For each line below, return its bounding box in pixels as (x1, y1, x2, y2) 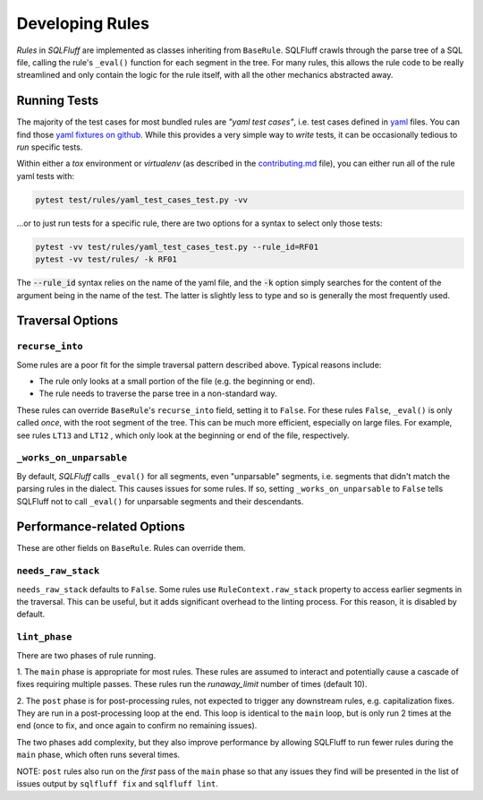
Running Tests (16, 93, 98, 108)
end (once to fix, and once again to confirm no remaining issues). (16, 720, 258, 731)
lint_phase (16, 632, 72, 643)
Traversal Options (16, 314, 119, 329)
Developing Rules (16, 13, 149, 33)
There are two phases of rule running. (16, 649, 157, 660)
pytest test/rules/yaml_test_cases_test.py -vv (35, 194, 248, 205)
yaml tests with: (16, 170, 75, 181)
